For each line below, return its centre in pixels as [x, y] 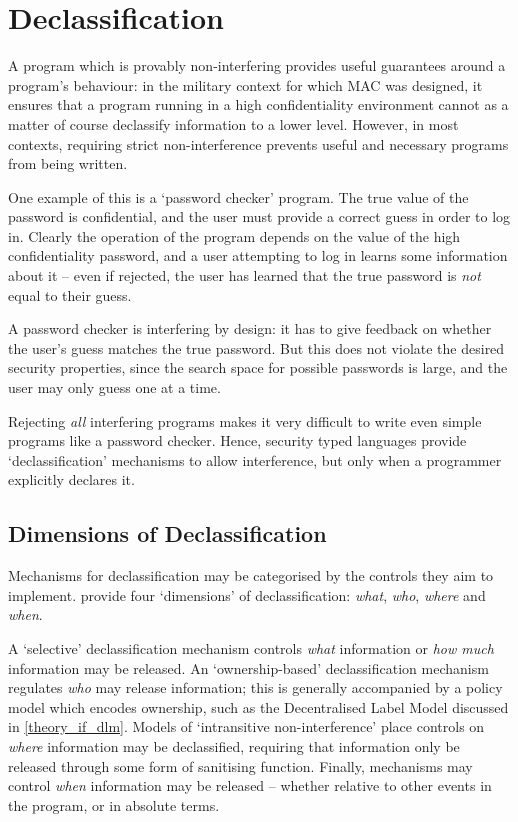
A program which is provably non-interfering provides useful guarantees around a [257, 65]
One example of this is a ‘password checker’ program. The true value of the [238, 196]
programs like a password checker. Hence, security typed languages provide [237, 440]
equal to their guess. [70, 294]
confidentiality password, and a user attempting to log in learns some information [258, 255]
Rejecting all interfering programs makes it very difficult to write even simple [245, 420]
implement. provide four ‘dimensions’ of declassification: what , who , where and [247, 594]
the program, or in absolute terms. [114, 804]
